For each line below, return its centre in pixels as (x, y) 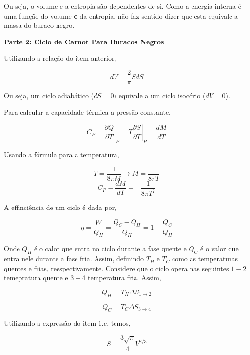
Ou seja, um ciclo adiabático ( (49, 95)
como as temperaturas (205, 259)
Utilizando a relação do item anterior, (60, 58)
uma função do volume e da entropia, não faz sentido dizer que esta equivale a (121, 15)
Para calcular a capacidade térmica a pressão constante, (87, 112)
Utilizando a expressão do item (50, 323)
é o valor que (220, 248)
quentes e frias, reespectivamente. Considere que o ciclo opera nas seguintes (116, 268)
